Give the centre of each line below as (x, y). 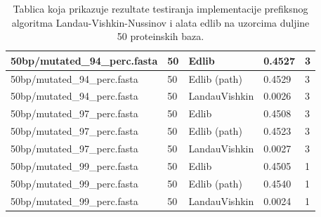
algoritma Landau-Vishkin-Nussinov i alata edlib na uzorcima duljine (160, 22)
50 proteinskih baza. (160, 36)
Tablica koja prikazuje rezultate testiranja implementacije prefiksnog (160, 8)
